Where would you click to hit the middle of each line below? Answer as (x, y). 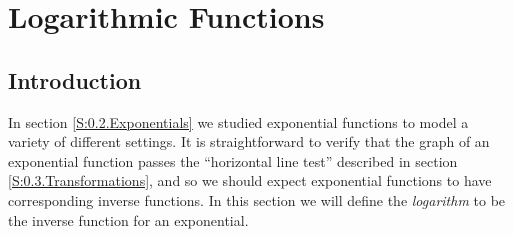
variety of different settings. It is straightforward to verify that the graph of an (249, 141)
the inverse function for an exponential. (128, 219)
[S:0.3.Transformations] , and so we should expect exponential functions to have (250, 180)
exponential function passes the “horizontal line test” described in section (233, 160)
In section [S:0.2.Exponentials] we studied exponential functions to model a (238, 121)
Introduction (75, 79)
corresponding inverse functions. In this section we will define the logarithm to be (257, 199)
